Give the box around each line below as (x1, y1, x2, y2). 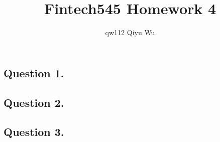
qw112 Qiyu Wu (105, 27, 155, 38)
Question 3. (4, 124, 64, 139)
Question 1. (4, 65, 64, 80)
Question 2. (4, 94, 64, 110)
